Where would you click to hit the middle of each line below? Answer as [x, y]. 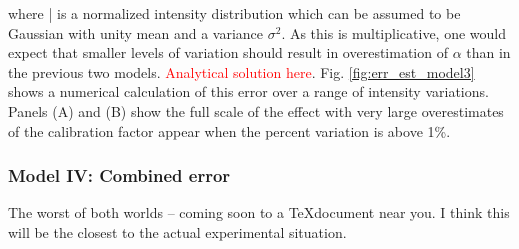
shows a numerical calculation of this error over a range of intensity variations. [248, 91]
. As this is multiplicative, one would [393, 32]
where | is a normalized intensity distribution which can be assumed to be [234, 13]
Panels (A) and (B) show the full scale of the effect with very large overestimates [256, 110]
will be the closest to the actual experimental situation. [177, 231]
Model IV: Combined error [119, 175]
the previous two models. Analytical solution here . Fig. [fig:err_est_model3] [241, 71]
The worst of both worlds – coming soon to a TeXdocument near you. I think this [259, 212]
